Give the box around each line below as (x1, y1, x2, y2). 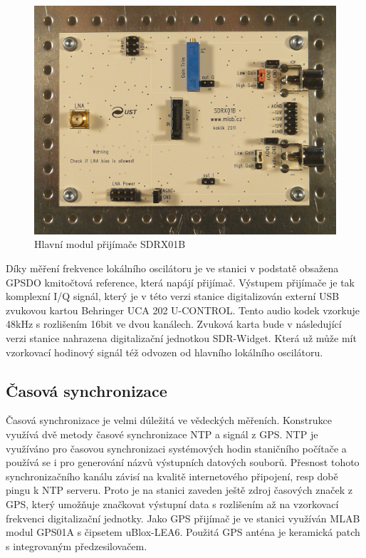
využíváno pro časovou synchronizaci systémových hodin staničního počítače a (6, 440, 347, 455)
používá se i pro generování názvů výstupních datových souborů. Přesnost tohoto (6, 455, 360, 470)
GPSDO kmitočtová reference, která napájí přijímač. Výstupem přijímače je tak (6, 274, 355, 289)
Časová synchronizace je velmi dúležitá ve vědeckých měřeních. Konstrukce (6, 413, 332, 428)
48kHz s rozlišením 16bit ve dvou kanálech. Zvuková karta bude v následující (6, 316, 342, 331)
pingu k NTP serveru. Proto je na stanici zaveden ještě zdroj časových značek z (6, 482, 352, 497)
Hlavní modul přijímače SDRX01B (34, 237, 186, 252)
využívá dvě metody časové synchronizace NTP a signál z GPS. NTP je (6, 427, 318, 442)
